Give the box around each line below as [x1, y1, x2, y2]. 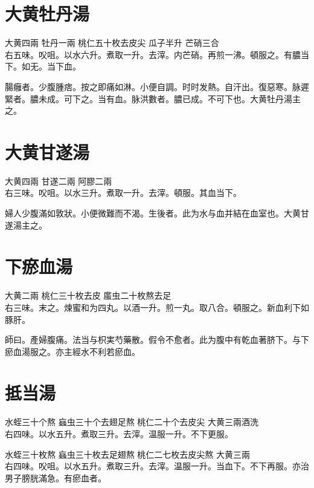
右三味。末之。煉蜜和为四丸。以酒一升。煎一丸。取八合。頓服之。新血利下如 [5, 301, 309, 313]
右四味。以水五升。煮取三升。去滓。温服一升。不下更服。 [5, 428, 233, 440]
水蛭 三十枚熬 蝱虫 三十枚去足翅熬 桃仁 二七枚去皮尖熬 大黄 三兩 [5, 447, 251, 460]
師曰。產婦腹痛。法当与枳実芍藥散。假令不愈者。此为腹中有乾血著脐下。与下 [5, 333, 309, 346]
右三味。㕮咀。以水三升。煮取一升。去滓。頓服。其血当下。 [5, 186, 242, 199]
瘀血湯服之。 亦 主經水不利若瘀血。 [5, 345, 140, 357]
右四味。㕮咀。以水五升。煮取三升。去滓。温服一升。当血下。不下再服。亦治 [5, 460, 309, 472]
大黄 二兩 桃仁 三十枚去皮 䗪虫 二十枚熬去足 [5, 289, 171, 302]
